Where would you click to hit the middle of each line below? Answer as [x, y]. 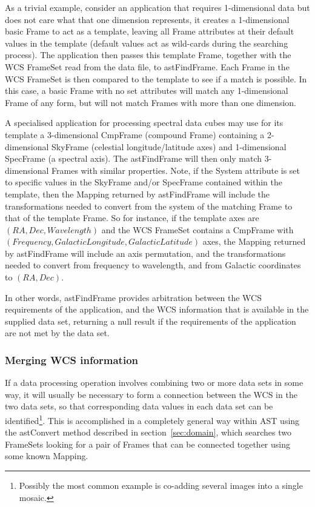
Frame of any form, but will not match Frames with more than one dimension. [151, 102]
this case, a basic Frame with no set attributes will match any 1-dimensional [147, 91]
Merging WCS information [72, 360]
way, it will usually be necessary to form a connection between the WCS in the [151, 394]
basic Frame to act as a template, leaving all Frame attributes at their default [150, 31]
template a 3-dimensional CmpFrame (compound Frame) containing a [135, 134]
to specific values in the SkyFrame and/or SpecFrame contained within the [144, 182]
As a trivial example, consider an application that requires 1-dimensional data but [157, 7]
